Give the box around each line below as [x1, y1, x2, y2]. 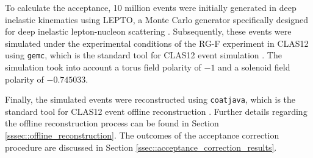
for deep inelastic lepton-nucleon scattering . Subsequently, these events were [5, 25, 292, 38]
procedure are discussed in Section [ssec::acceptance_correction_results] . [5, 140, 277, 153]
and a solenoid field [218, 61, 290, 74]
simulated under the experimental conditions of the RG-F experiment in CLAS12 [5, 36, 309, 49]
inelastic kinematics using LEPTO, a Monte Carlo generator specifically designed [5, 13, 308, 26]
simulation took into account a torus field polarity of [5, 61, 201, 74]
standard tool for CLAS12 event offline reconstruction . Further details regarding [5, 105, 308, 117]
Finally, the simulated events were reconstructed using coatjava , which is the [5, 93, 296, 106]
